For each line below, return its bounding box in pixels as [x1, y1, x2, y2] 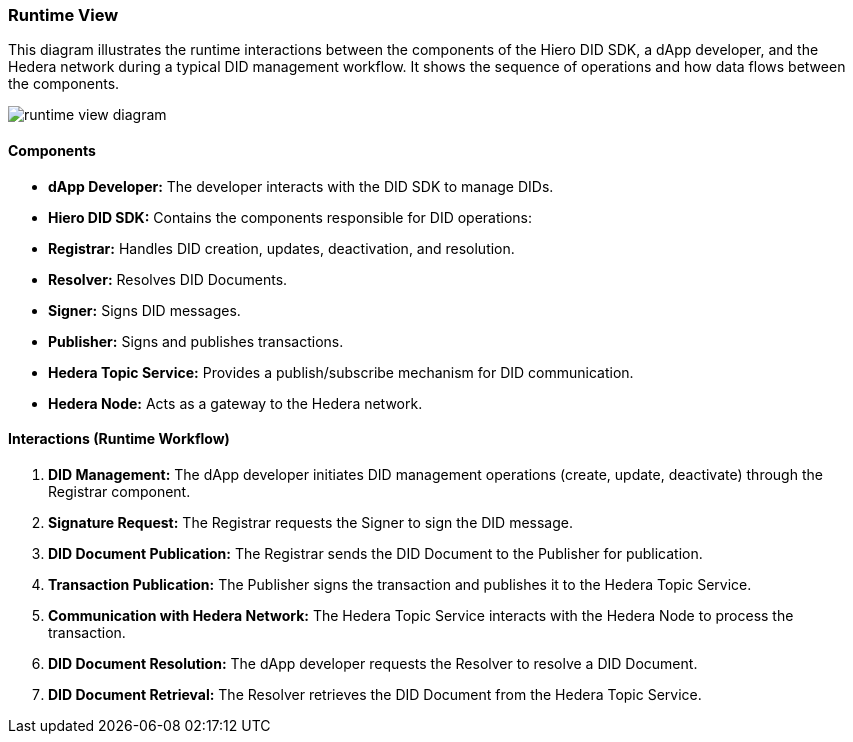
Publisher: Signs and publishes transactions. [48, 332, 344, 350]
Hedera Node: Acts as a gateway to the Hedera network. [48, 394, 423, 412]
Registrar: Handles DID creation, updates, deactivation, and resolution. [48, 239, 515, 257]
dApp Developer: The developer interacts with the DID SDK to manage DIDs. [48, 177, 554, 195]
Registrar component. [48, 482, 191, 500]
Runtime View [8, 5, 119, 25]
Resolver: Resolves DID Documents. [48, 270, 288, 288]
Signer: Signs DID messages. [48, 301, 241, 319]
